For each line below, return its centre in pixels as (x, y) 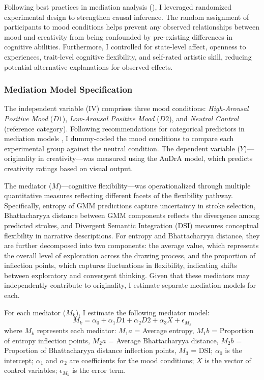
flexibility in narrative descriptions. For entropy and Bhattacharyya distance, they (132, 235)
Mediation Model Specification (68, 89)
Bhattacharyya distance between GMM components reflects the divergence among (132, 215)
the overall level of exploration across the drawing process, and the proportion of (130, 255)
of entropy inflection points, (47, 340)
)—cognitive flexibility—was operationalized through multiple (154, 185)
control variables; (31, 370)
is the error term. (99, 370)
